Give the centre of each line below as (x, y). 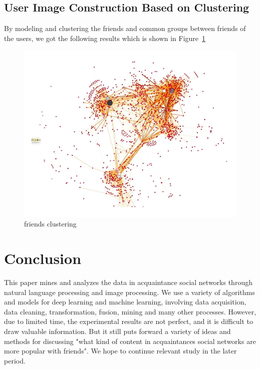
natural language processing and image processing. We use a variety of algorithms (129, 292)
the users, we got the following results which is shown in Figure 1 (105, 38)
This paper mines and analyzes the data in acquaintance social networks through (128, 282)
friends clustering (50, 224)
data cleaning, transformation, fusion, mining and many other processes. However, (130, 311)
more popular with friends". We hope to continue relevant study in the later (120, 351)
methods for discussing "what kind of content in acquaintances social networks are (130, 341)
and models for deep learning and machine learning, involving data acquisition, (125, 302)
